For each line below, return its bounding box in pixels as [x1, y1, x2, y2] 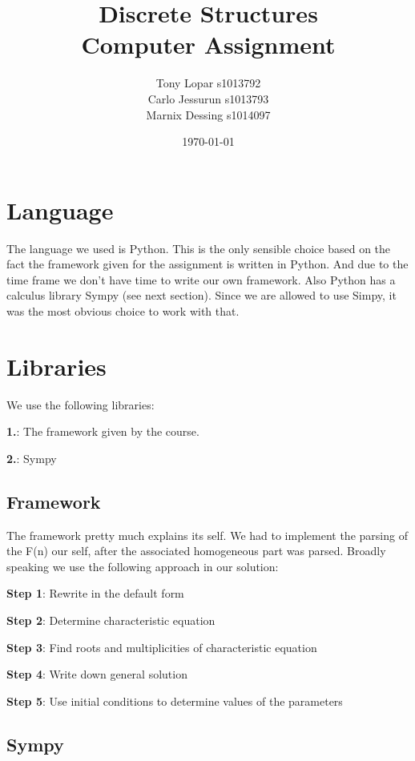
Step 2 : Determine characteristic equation [6, 612, 216, 629]
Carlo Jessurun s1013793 [147, 90, 269, 107]
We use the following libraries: [6, 396, 155, 413]
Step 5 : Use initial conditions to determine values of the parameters [6, 692, 343, 709]
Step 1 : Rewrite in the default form [6, 585, 184, 602]
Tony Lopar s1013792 [155, 74, 261, 91]
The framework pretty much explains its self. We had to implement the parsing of [6, 526, 408, 543]
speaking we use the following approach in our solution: [6, 558, 279, 574]
